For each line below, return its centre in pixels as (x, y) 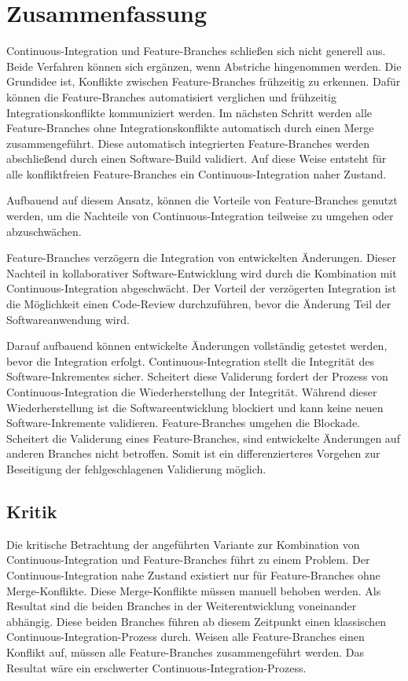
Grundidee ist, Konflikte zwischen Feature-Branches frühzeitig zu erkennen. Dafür (204, 81)
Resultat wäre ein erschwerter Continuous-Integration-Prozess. (156, 667)
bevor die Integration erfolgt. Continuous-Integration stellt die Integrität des (190, 361)
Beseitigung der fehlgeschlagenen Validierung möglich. (136, 468)
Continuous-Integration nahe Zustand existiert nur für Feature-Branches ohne (193, 574)
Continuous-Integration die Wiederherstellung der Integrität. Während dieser (192, 392)
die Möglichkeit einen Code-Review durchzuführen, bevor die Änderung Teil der (199, 304)
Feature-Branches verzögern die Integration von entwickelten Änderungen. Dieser (202, 258)
